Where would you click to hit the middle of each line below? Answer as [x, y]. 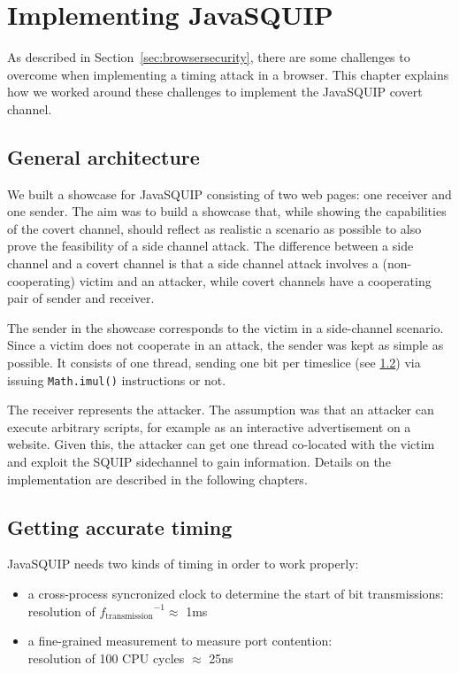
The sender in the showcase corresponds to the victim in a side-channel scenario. [226, 327]
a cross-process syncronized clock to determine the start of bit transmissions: [236, 594]
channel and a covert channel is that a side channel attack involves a [193, 263]
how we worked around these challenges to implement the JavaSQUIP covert [215, 92]
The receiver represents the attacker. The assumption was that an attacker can [221, 410]
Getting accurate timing [120, 526]
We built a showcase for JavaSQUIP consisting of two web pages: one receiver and [229, 193]
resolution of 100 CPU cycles [106, 658]
